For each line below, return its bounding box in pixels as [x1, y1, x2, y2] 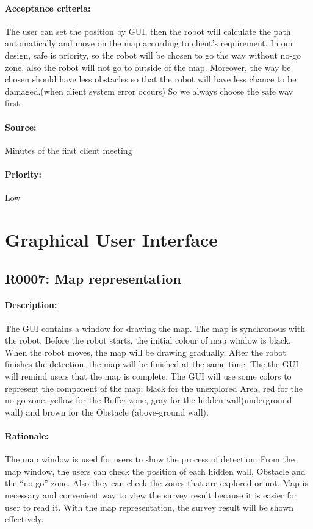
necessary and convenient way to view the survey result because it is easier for [5, 489, 297, 502]
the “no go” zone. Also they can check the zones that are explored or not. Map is [5, 477, 308, 489]
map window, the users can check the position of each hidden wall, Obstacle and [5, 464, 306, 477]
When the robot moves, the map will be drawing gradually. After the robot [5, 345, 286, 358]
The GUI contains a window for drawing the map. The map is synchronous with [5, 322, 306, 334]
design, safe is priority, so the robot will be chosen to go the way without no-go [5, 48, 301, 61]
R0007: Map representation [5, 268, 181, 287]
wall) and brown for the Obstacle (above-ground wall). [5, 405, 209, 418]
